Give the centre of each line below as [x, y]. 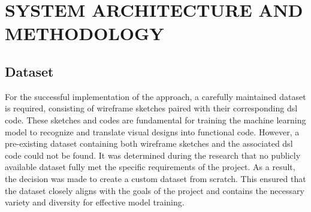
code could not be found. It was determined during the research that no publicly [153, 155]
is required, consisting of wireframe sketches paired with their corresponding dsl [151, 108]
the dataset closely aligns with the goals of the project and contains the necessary [155, 190]
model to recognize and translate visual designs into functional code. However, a [152, 131]
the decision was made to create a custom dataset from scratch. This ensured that [155, 178]
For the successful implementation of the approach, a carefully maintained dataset [155, 96]
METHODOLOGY [84, 33]
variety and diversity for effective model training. [95, 202]
